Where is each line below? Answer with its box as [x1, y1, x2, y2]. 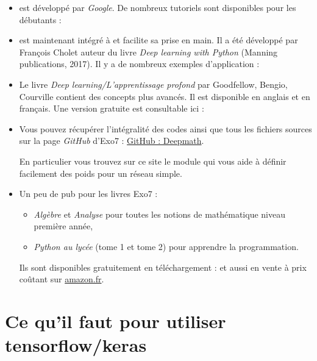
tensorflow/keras [5, 332, 147, 357]
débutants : [19, 13, 62, 26]
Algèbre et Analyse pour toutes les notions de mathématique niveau [34, 207, 285, 220]
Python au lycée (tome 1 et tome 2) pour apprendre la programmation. [34, 240, 299, 252]
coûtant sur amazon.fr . [19, 273, 104, 285]
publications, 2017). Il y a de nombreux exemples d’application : [19, 57, 260, 70]
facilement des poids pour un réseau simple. [19, 166, 182, 179]
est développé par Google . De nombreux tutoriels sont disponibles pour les [19, 1, 296, 13]
